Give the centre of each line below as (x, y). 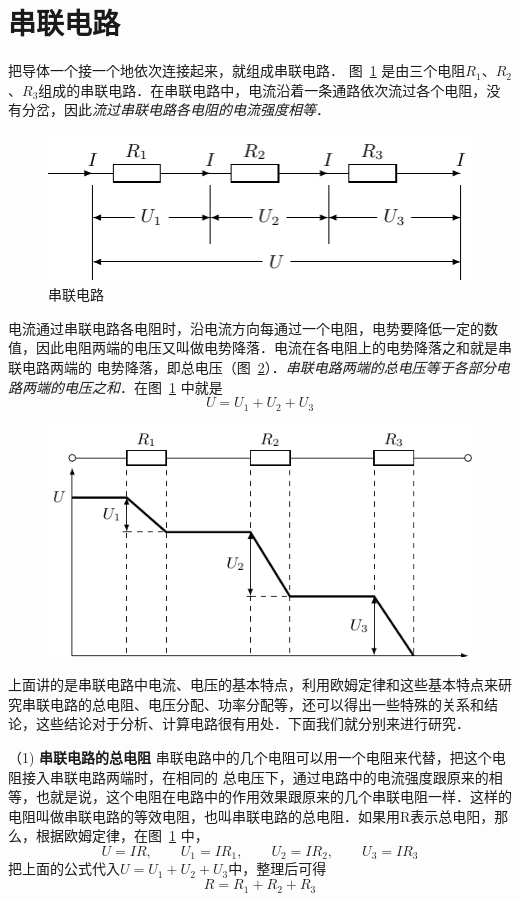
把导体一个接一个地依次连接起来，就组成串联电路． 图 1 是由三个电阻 (237, 70)
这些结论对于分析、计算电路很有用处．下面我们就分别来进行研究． (252, 723)
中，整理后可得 (277, 868)
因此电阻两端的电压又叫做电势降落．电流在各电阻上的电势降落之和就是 (266, 347)
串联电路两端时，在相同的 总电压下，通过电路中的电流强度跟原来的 (269, 776)
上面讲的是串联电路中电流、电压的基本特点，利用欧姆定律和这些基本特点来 (253, 684)
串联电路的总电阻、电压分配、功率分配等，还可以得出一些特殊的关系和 (252, 703)
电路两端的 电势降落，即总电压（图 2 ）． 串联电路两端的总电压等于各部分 (258, 366)
